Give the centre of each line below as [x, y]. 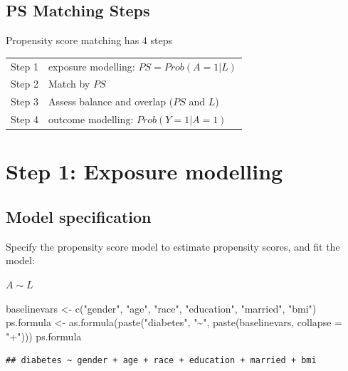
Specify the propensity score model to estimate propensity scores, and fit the [173, 246]
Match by [69, 84]
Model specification [79, 216]
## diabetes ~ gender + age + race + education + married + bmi [161, 361]
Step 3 [25, 101]
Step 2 [25, 84]
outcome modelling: [91, 119]
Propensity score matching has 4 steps [89, 40]
